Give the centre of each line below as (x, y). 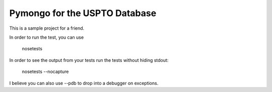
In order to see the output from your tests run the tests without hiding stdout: (89, 60)
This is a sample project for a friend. (47, 28)
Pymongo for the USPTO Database (83, 13)
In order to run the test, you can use (47, 37)
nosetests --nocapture (45, 72)
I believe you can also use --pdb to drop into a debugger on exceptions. (84, 83)
